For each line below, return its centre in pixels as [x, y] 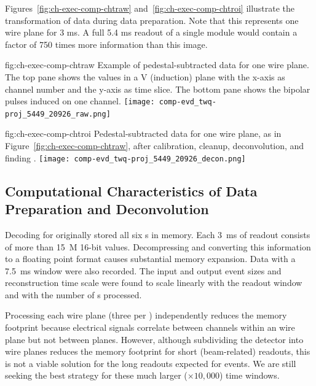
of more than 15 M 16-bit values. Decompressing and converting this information [158, 246]
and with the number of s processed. [73, 294]
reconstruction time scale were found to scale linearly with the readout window [154, 283]
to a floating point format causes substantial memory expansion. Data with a [150, 259]
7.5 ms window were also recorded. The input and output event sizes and [143, 270]
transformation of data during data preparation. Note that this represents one [152, 20]
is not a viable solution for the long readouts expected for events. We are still [151, 363]
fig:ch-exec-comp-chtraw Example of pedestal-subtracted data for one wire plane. [157, 65]
